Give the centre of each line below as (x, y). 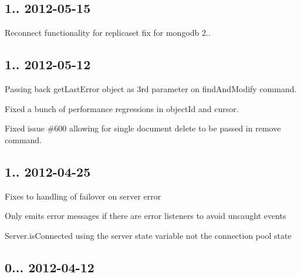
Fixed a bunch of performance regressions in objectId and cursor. (122, 108)
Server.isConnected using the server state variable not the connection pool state (148, 235)
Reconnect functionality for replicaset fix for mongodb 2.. (108, 33)
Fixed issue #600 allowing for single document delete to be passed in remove (143, 128)
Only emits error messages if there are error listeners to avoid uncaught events (146, 216)
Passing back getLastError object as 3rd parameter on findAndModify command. (151, 89)
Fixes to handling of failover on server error (83, 196)
